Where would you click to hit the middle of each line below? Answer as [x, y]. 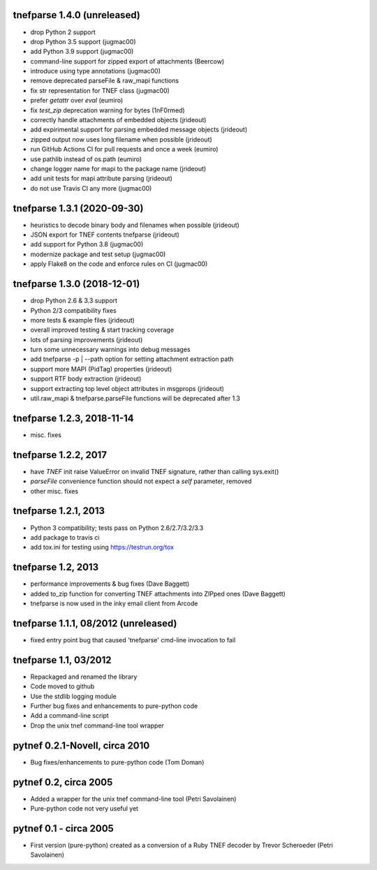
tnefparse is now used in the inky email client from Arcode [114, 603]
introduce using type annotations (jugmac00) [95, 71]
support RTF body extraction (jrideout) [86, 379]
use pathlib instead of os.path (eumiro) [86, 159]
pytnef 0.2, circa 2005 [63, 782]
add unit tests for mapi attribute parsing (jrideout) [101, 179]
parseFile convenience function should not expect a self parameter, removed [141, 481]
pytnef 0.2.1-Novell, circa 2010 [81, 745]
